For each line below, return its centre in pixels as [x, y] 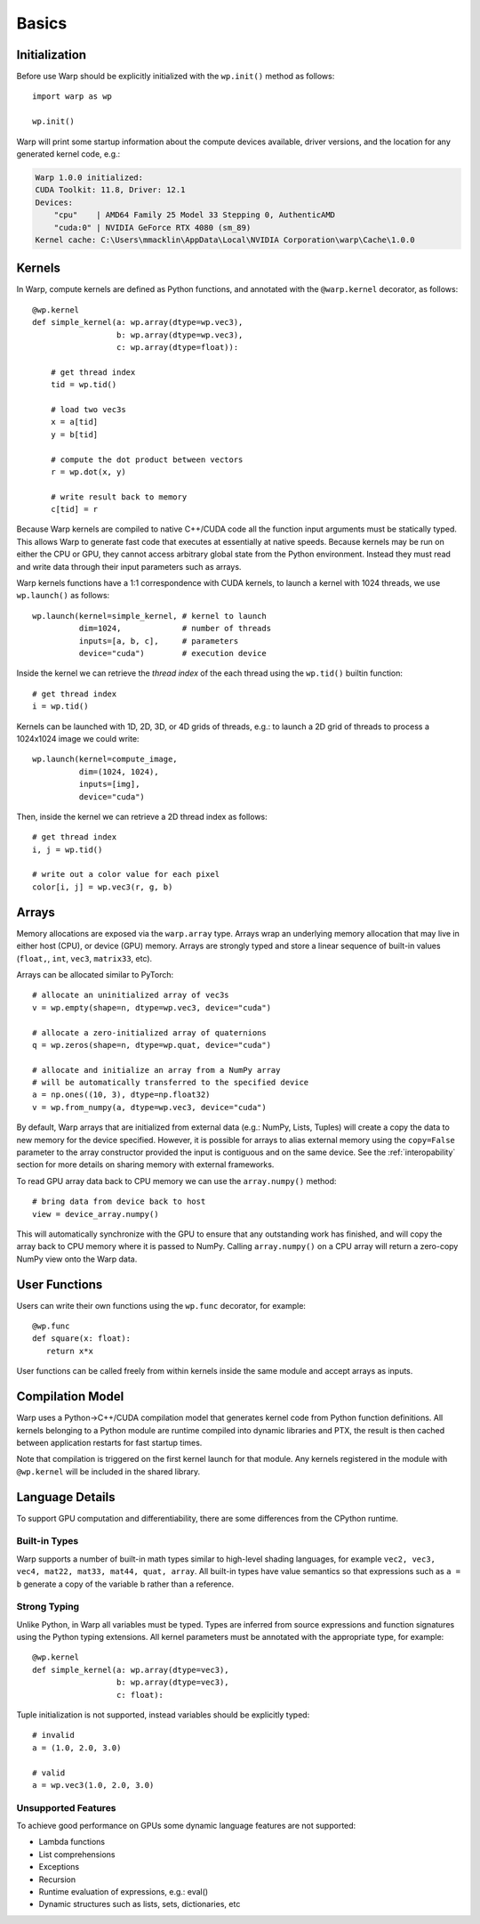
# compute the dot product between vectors [147, 459]
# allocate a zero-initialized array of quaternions [149, 1032]
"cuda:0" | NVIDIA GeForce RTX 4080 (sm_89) [152, 227]
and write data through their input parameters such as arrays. [129, 566]
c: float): [140, 1695]
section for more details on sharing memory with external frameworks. [145, 1165]
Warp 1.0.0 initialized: [89, 178]
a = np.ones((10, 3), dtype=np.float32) [121, 1095]
